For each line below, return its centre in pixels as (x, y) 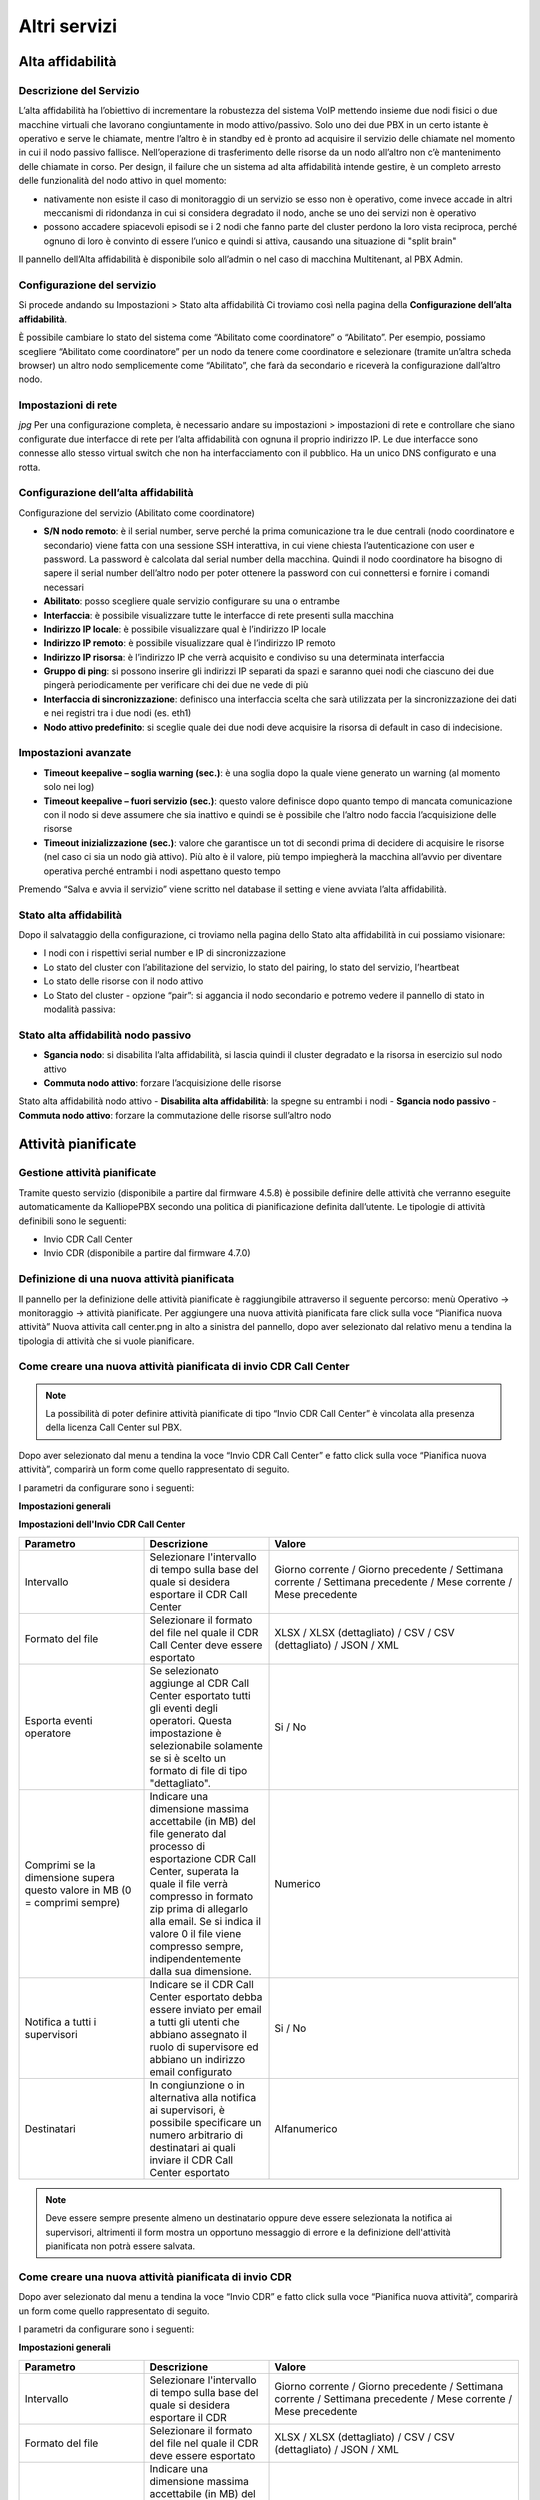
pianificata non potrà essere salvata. (120, 2246)
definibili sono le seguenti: (72, 1221)
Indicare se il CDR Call (201, 1984)
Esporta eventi (58, 1720)
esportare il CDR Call (198, 1594)
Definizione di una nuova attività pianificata (126, 1279)
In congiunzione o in (197, 2085)
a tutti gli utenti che (194, 2022)
